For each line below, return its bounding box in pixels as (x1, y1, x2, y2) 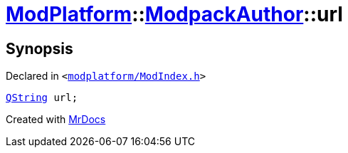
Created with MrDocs (6, 113, 106, 126)
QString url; (6, 92, 78, 104)
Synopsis (6, 39, 73, 58)
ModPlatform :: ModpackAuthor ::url (6, 2, 343, 26)
